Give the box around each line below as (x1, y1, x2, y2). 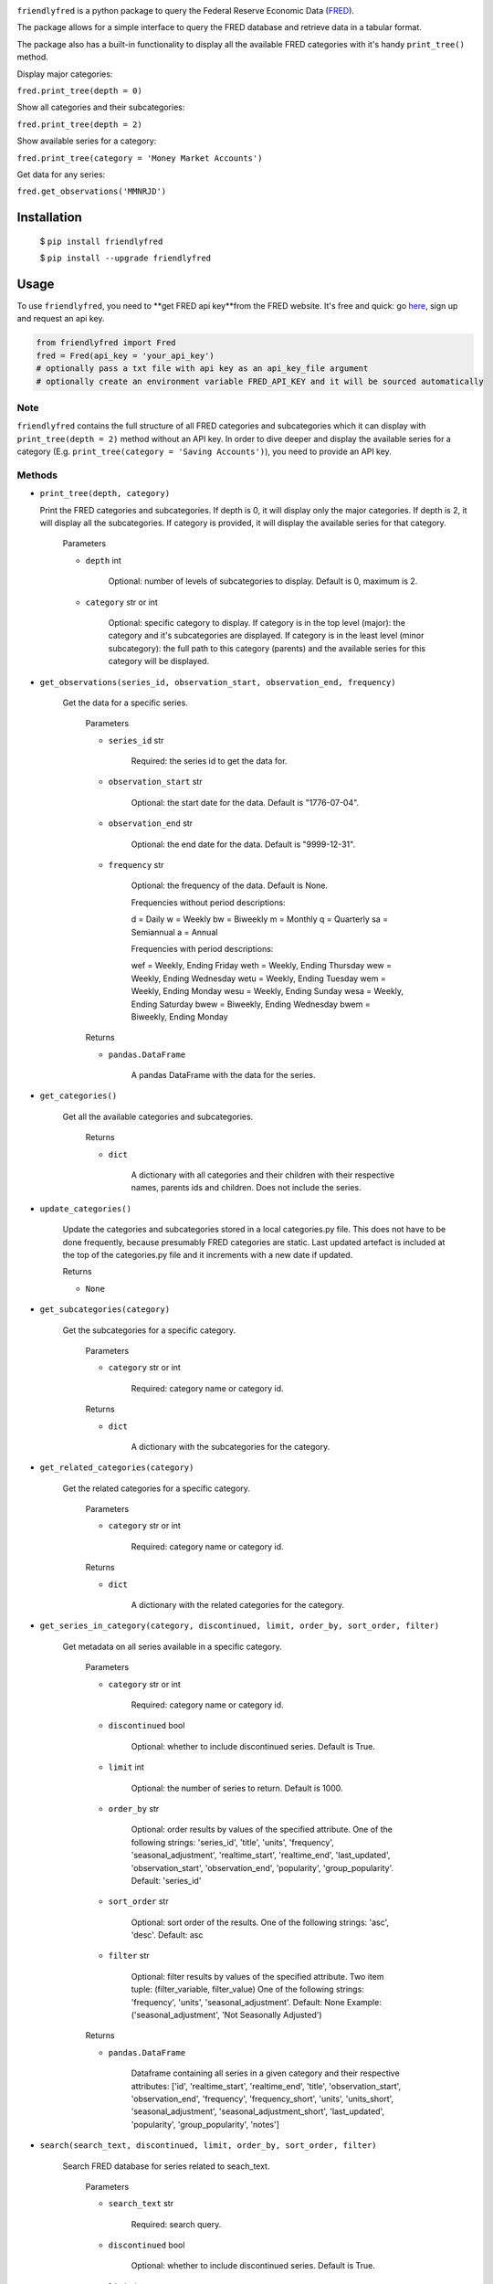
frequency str (108, 860, 164, 871)
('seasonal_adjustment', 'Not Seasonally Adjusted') (131, 2010, 323, 2021)
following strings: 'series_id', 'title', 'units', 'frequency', (131, 1836, 335, 1847)
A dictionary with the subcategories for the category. (131, 1441, 330, 1452)
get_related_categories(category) (39, 1463, 194, 1473)
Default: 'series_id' (131, 1875, 202, 1886)
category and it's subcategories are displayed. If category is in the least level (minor (108, 630, 425, 641)
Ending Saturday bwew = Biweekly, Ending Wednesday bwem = (131, 999, 371, 1010)
